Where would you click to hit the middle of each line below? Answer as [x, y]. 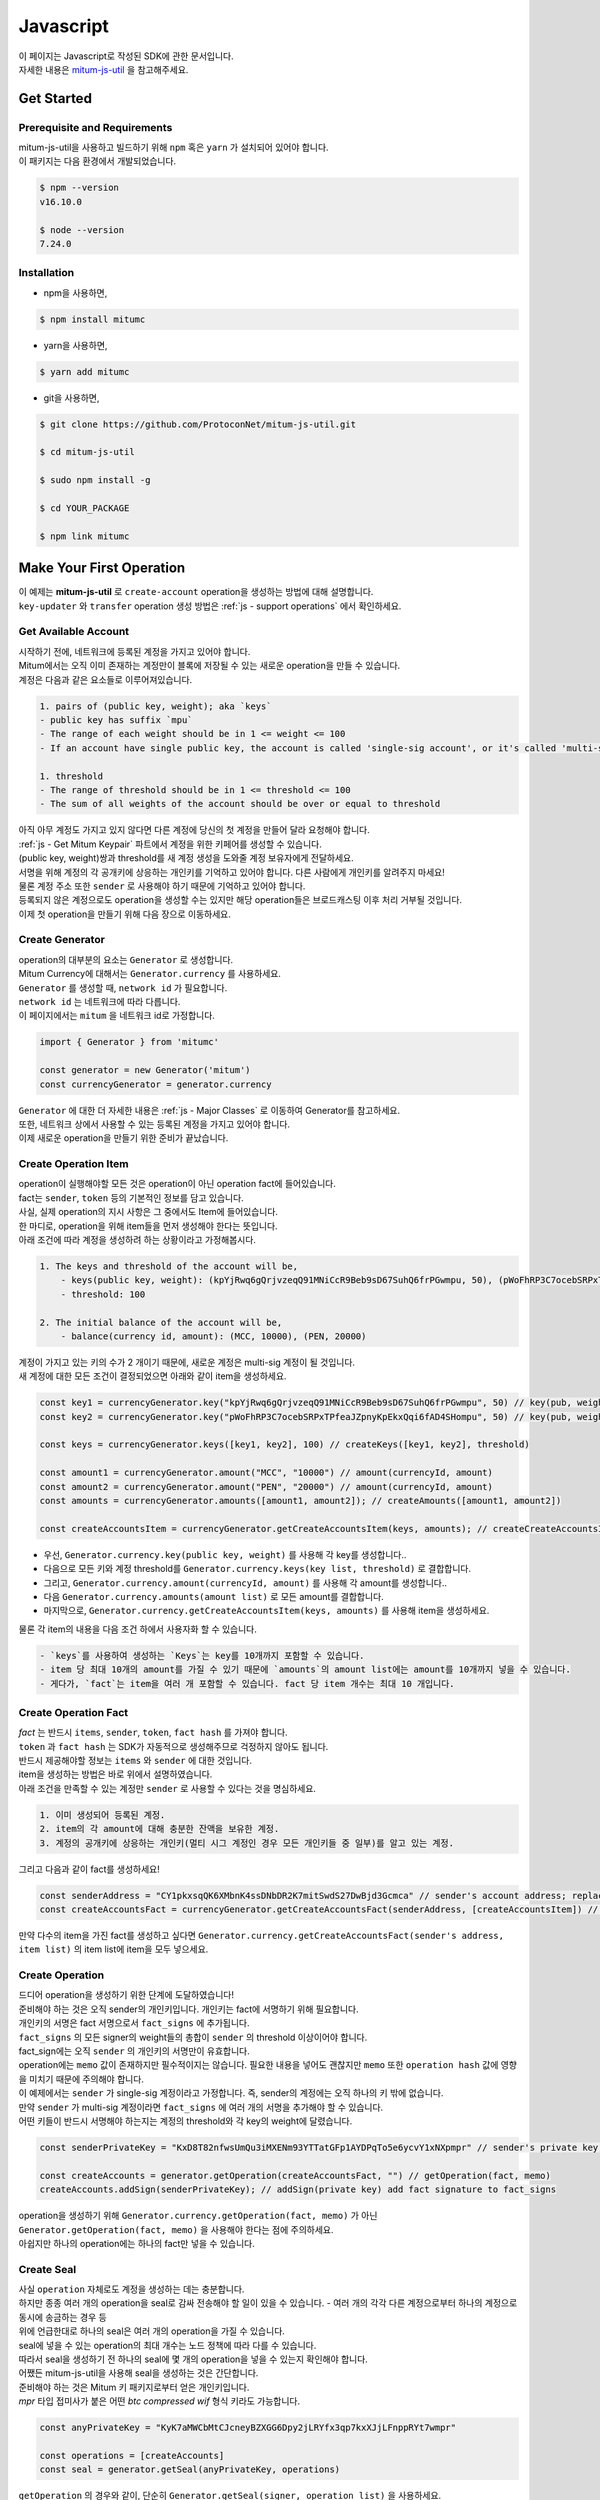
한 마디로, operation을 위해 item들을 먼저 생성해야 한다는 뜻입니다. [148, 1226]
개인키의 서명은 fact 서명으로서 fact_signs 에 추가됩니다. [134, 2023]
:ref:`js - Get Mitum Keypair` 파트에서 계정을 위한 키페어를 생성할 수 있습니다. [170, 844]
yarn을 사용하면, [75, 345]
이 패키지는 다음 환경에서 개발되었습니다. [97, 161]
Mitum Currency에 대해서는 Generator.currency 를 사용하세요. [150, 974]
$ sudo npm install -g [95, 480]
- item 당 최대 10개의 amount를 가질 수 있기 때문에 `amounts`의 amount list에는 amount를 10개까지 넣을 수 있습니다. [305, 1669]
